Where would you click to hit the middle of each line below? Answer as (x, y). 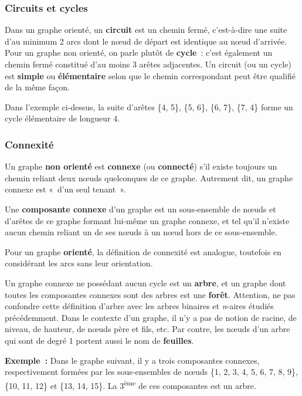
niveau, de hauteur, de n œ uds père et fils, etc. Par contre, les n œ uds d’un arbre (147, 329)
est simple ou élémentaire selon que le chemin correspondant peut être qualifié (150, 75)
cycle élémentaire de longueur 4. (62, 118)
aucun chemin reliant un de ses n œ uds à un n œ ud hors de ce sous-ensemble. (141, 232)
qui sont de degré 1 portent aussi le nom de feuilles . (99, 340)
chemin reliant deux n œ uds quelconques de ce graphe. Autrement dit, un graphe (149, 177)
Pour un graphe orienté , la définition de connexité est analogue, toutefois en (143, 251)
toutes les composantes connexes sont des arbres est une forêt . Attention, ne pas (150, 294)
